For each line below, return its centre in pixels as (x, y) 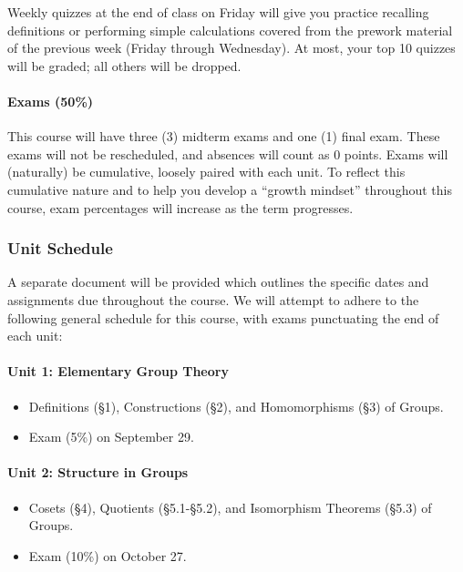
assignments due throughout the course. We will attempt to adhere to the (213, 299)
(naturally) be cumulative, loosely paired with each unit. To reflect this (206, 172)
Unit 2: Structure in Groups (98, 472)
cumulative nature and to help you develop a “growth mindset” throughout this (230, 189)
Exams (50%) (51, 101)
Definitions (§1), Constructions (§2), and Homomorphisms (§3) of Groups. (236, 406)
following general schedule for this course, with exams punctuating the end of (223, 317)
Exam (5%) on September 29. (111, 437)
